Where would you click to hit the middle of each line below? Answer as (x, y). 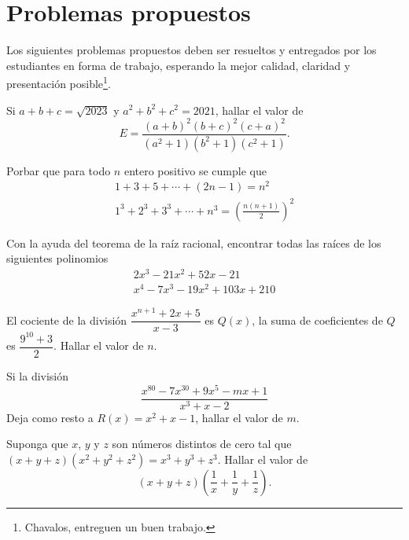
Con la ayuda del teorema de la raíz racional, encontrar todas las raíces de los (194, 242)
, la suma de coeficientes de (317, 320)
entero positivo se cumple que (195, 170)
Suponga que (37, 444)
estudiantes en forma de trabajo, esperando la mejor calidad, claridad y (179, 65)
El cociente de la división (67, 320)
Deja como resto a (50, 417)
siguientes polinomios (57, 258)
